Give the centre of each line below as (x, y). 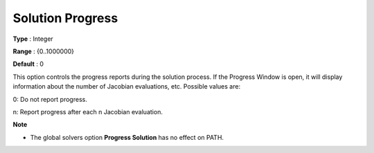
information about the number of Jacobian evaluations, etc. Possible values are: (127, 87)
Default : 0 (28, 64)
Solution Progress (65, 18)
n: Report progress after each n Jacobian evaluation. (88, 111)
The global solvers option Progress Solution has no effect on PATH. (127, 137)
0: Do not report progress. (50, 99)
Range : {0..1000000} (44, 51)
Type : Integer (33, 39)
